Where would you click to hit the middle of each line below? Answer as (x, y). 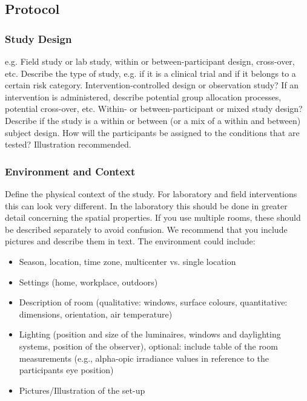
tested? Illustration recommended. (68, 144)
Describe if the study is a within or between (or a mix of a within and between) (153, 120)
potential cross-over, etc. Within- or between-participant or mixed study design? (154, 109)
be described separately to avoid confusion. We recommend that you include (146, 229)
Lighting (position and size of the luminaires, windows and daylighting (150, 334)
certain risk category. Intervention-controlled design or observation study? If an (152, 85)
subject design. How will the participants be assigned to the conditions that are (152, 132)
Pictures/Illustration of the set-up (82, 390)
